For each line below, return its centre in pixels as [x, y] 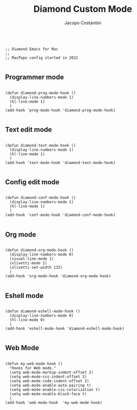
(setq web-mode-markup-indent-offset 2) [51, 372]
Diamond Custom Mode [83, 9]
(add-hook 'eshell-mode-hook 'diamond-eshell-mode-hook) [65, 328]
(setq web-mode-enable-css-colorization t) [55, 389]
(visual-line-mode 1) [32, 259]
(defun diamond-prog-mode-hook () [41, 93]
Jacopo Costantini [83, 23]
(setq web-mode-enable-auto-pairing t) [51, 385]
